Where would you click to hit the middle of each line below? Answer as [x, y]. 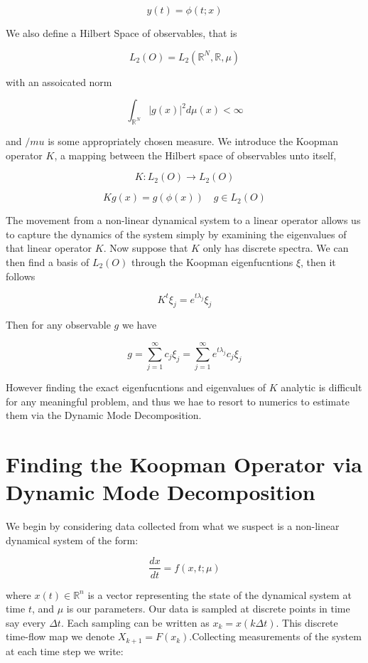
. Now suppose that [146, 248]
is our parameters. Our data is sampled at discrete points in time [208, 609]
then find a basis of [48, 261]
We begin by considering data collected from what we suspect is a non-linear [173, 526]
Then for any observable [58, 325]
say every [26, 622]
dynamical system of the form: [72, 540]
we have [139, 325]
